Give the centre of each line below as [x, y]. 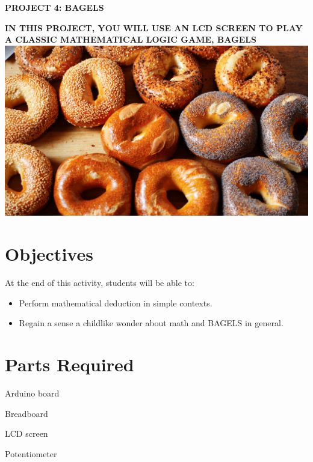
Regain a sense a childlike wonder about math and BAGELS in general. [151, 323]
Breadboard [26, 413]
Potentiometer [31, 453]
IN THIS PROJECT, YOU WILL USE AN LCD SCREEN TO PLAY [154, 27]
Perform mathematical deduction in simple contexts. [116, 302]
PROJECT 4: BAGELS [54, 7]
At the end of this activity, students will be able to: [100, 282]
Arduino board [32, 393]
